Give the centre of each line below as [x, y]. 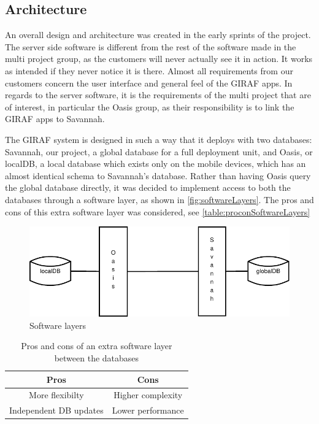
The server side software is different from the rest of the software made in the [151, 46]
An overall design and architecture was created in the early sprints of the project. [158, 35]
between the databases [97, 358]
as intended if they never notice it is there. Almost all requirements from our [149, 70]
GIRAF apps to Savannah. [55, 119]
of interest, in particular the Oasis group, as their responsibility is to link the [150, 106]
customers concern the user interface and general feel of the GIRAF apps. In [149, 83]
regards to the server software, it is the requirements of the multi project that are [158, 95]
